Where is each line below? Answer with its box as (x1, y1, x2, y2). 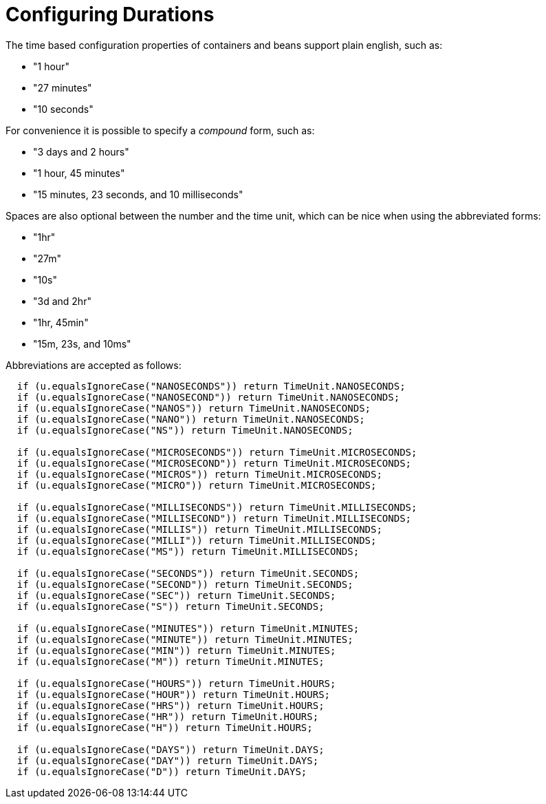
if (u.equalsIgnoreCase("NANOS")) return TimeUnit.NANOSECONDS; (17, 402, 371, 414)
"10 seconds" (33, 103, 94, 115)
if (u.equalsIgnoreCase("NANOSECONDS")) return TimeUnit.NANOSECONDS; (17, 380, 406, 392)
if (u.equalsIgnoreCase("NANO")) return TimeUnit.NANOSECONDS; (17, 413, 365, 425)
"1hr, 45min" (33, 316, 89, 328)
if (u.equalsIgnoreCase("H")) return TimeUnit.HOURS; (17, 721, 313, 733)
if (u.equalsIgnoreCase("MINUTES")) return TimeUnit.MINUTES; (17, 622, 360, 634)
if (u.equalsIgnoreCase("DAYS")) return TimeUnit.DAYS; (17, 743, 325, 755)
